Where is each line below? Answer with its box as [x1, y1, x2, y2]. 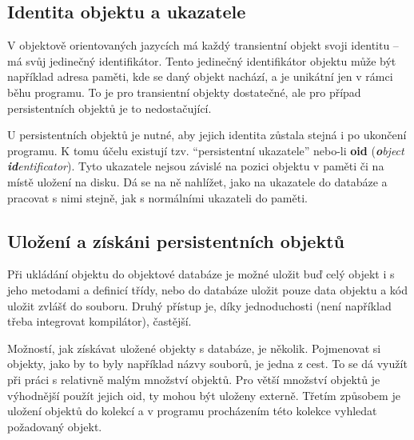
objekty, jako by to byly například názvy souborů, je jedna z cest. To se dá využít [7, 355, 408, 372]
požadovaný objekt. [7, 418, 102, 434]
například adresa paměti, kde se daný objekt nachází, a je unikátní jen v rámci [7, 68, 393, 85]
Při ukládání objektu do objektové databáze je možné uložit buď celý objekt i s [7, 266, 395, 282]
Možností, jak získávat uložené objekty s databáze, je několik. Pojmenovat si [7, 339, 381, 356]
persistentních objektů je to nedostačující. [7, 99, 212, 116]
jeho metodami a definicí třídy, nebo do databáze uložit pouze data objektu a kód [7, 281, 408, 298]
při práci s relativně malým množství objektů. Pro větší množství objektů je [7, 370, 380, 387]
